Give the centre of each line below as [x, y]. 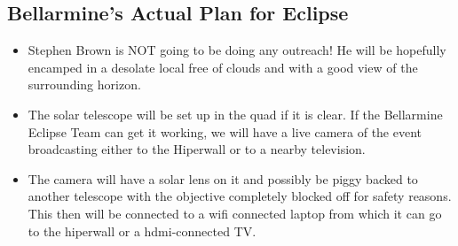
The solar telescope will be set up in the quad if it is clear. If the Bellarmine [235, 114]
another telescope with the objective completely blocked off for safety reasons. [240, 196]
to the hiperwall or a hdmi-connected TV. [142, 231]
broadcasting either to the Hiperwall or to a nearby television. [197, 149]
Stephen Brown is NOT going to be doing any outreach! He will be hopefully [237, 50]
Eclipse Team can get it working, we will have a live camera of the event [225, 131]
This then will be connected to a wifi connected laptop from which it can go [235, 213]
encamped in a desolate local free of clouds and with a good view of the [223, 67]
